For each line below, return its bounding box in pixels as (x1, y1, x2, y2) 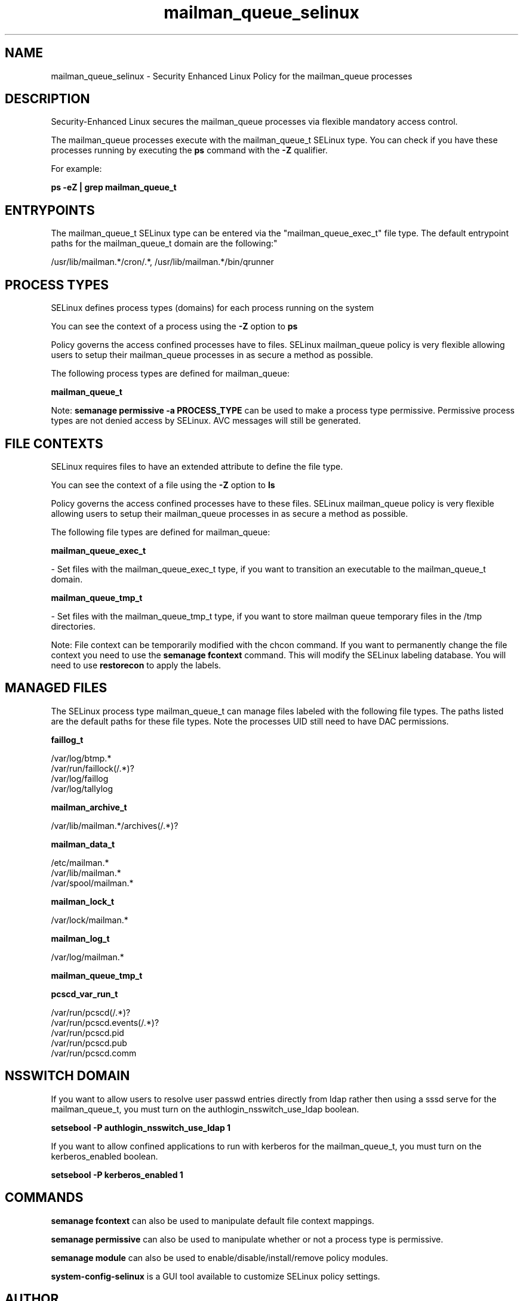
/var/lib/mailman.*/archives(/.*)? (51, 820, 179, 831)
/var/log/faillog (51, 773, 109, 784)
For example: (51, 164, 102, 174)
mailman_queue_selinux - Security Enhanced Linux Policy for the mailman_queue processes (51, 70, 413, 81)
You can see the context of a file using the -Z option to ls (51, 479, 275, 490)
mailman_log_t (51, 933, 110, 944)
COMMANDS (5, 1190, 84, 1206)
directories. (51, 621, 96, 631)
